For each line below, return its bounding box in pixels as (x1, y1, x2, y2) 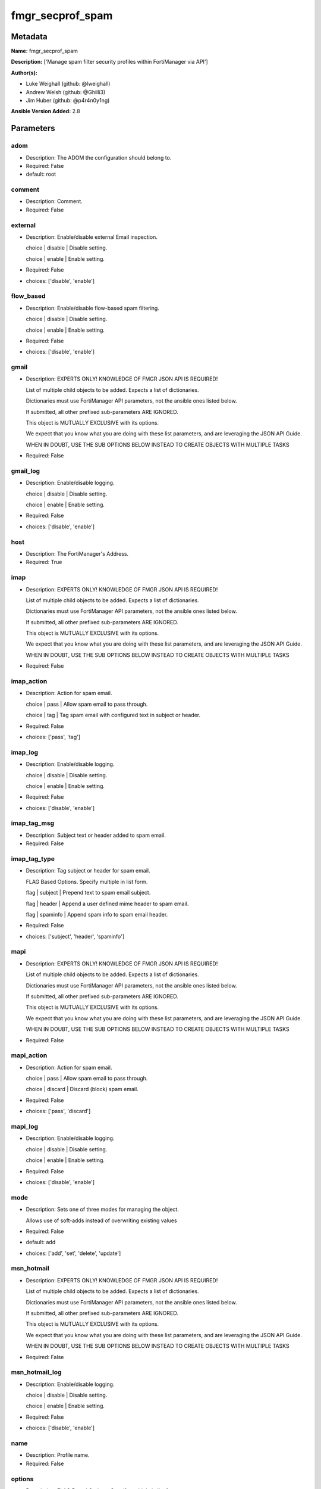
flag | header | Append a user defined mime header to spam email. (26, 900, 189, 907)
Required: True (26, 559, 62, 566)
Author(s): (11, 69, 38, 76)
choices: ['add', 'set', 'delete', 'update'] (26, 1250, 121, 1257)
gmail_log (11, 466, 40, 475)
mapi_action (11, 1051, 48, 1060)
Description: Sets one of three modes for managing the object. (26, 1206, 180, 1213)
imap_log (11, 748, 39, 756)
